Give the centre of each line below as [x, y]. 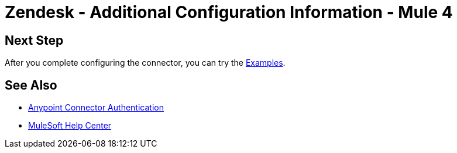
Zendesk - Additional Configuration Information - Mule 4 [229, 12]
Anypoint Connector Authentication [96, 108]
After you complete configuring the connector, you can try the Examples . [145, 63]
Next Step [34, 40]
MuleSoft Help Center [70, 126]
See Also [31, 85]
